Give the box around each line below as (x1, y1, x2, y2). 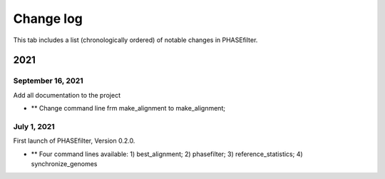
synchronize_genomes (31, 160, 98, 168)
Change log (13, 11, 83, 26)
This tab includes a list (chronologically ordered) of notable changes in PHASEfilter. (13, 36, 258, 44)
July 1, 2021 (13, 121, 55, 131)
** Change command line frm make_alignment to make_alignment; (31, 104, 226, 113)
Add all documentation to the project (13, 91, 121, 99)
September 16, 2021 (13, 76, 83, 86)
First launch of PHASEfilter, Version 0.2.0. (13, 136, 135, 145)
